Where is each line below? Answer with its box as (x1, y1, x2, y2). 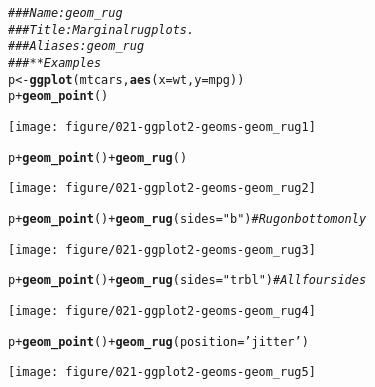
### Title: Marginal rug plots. (8, 22, 195, 37)
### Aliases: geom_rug (8, 39, 145, 54)
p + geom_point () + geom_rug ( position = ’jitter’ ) (8, 334, 309, 349)
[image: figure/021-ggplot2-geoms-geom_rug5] (8, 365, 316, 380)
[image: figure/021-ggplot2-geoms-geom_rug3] (8, 242, 316, 257)
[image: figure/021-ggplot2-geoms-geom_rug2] (8, 181, 316, 196)
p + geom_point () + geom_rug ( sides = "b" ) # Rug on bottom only (8, 211, 367, 226)
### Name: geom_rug (8, 6, 123, 20)
